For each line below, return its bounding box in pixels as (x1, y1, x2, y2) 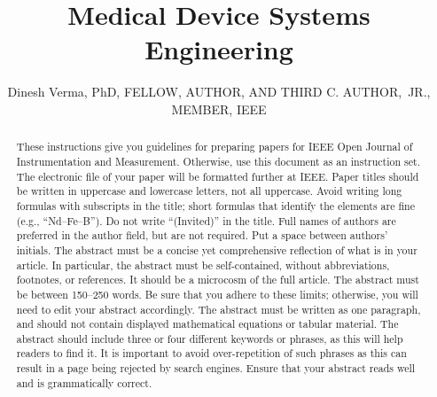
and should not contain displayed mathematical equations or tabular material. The (16, 316, 399, 331)
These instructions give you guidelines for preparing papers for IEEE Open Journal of (16, 139, 413, 154)
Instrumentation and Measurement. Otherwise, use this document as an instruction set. (16, 153, 420, 168)
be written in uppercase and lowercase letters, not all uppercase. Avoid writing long (16, 183, 402, 198)
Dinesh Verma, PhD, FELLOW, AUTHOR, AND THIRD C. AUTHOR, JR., (7, 82, 431, 101)
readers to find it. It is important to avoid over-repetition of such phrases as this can (16, 346, 407, 361)
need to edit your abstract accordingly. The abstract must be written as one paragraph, (16, 301, 421, 316)
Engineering (144, 31, 293, 67)
